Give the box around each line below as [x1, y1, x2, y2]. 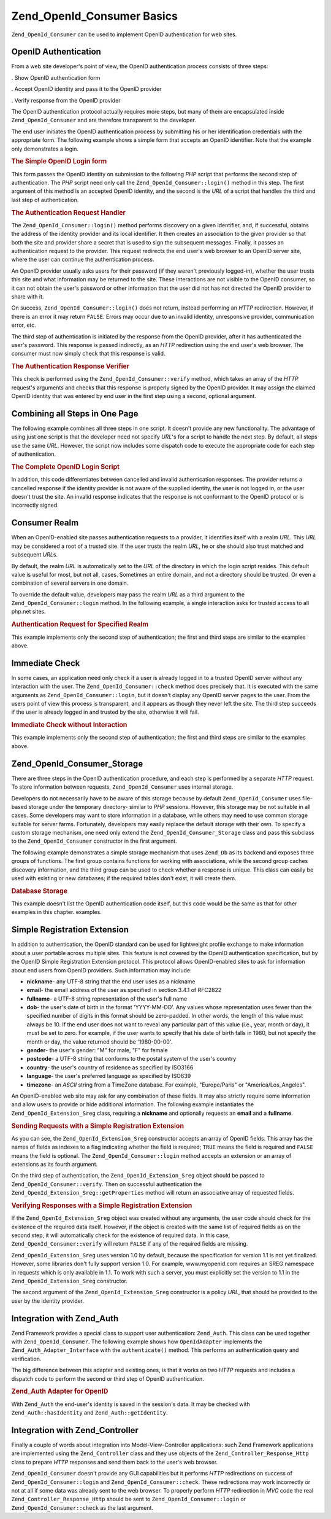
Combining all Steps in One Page [11, 408, 139, 419]
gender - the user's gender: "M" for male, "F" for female [26, 1047, 168, 1054]
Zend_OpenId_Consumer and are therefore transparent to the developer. [11, 117, 196, 124]
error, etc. [11, 321, 37, 329]
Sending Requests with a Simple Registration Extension [11, 1122, 184, 1130]
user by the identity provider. [11, 1297, 85, 1305]
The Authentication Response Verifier [11, 362, 130, 371]
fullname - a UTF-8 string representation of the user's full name [26, 995, 188, 1002]
